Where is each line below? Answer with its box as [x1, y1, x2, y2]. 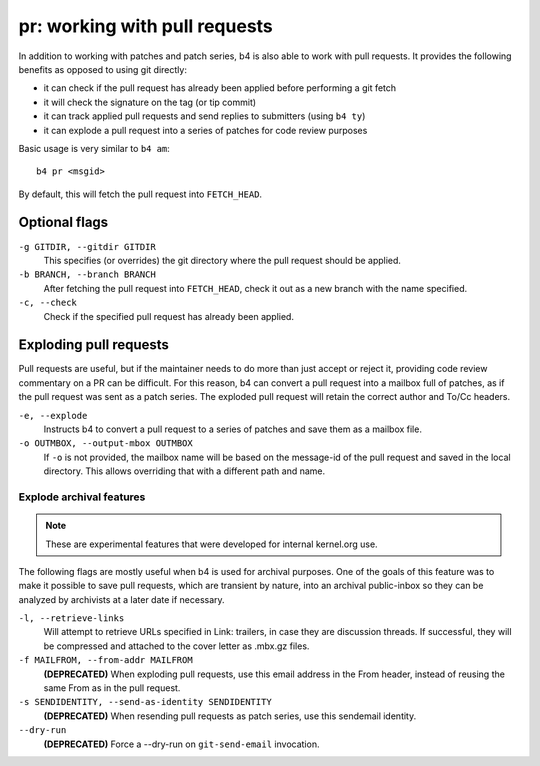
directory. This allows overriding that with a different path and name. [43, 465, 326, 477]
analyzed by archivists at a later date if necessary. [18, 593, 225, 605]
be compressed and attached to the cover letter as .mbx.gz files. [43, 640, 310, 652]
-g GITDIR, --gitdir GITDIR [18, 241, 157, 252]
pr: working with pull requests [18, 15, 274, 37]
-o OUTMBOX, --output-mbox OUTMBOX [18, 438, 194, 449]
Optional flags [18, 214, 109, 231]
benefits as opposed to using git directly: [18, 63, 187, 75]
